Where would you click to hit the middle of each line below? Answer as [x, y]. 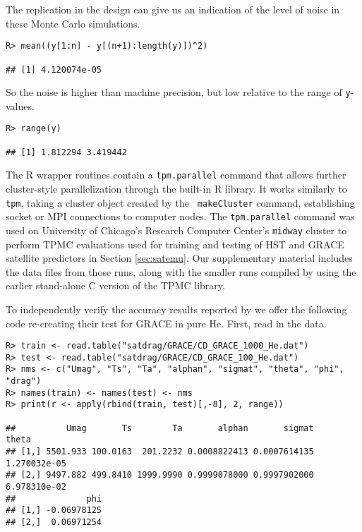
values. [20, 105]
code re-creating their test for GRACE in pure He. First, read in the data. [166, 323]
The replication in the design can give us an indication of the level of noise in [173, 9]
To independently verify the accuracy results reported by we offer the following [176, 309]
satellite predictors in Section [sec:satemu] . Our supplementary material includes [179, 258]
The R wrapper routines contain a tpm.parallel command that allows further [176, 175]
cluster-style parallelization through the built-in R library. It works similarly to [176, 189]
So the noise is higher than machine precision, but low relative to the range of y [178, 92]
